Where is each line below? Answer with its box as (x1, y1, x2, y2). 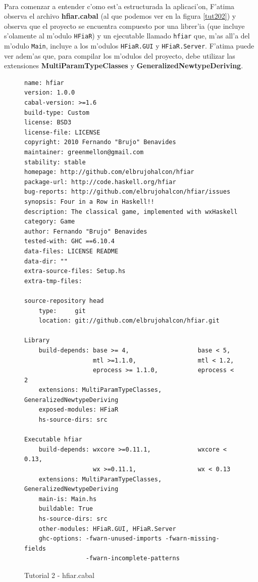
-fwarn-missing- (165, 535, 220, 543)
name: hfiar (24, 79, 64, 86)
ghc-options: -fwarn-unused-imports (38, 535, 162, 543)
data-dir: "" (24, 257, 68, 265)
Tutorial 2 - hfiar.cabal (24, 569, 94, 580)
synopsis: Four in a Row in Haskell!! (24, 198, 154, 205)
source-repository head (24, 297, 104, 304)
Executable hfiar (24, 436, 82, 443)
